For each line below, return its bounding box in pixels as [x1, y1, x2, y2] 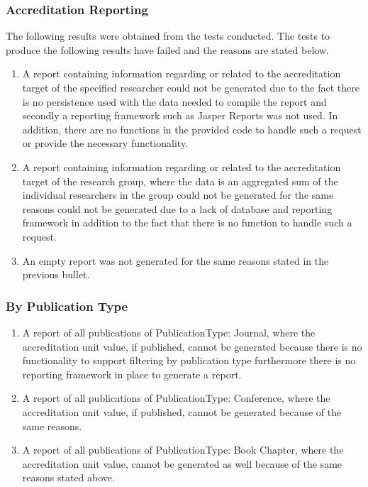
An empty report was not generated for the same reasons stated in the [22, 253, 329, 268]
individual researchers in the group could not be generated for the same [22, 187, 334, 202]
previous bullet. [22, 267, 90, 282]
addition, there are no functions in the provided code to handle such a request [22, 121, 362, 136]
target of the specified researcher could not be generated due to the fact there [22, 80, 359, 94]
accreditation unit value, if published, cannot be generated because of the [22, 404, 342, 419]
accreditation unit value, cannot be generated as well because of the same [22, 456, 342, 471]
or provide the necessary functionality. [22, 136, 189, 151]
